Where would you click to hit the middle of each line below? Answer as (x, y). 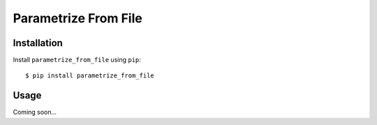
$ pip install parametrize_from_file (90, 76)
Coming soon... (35, 112)
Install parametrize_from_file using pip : (77, 60)
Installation (38, 43)
